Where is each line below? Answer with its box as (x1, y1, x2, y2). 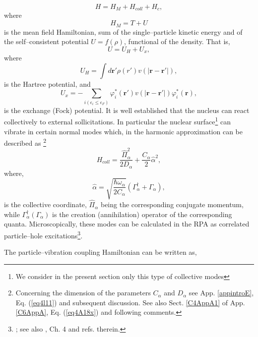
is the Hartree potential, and (4, 78, 91, 89)
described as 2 (4, 136, 46, 148)
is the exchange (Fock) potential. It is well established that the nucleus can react (4, 105, 250, 115)
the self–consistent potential (4, 36, 89, 47)
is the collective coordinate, (4, 199, 87, 210)
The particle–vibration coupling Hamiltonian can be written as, (4, 247, 197, 257)
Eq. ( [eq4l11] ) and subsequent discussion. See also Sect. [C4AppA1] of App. (15, 297, 245, 307)
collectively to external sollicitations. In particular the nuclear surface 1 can (4, 115, 231, 127)
